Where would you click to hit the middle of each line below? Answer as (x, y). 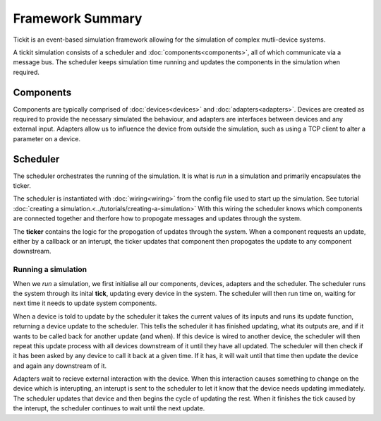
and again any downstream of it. (60, 366)
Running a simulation (50, 270)
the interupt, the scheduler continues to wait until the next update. (109, 408)
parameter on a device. (47, 138)
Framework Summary (78, 18)
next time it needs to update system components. (85, 303)
